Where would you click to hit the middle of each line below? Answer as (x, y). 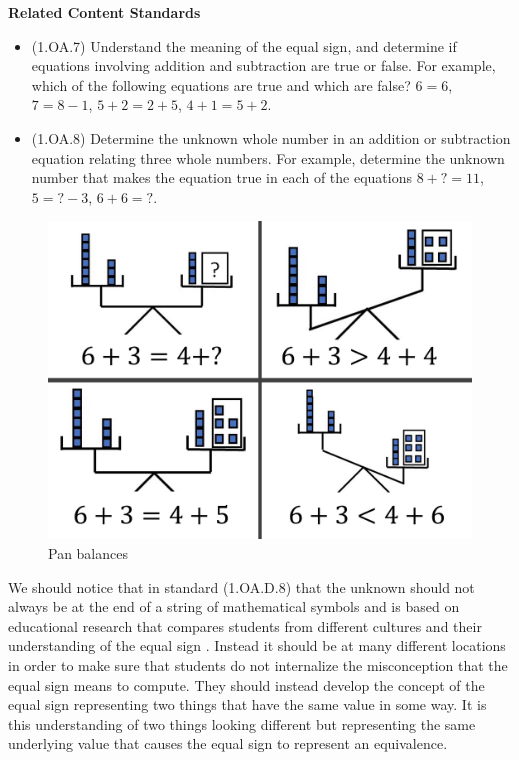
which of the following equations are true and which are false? (221, 84)
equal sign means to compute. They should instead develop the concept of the (246, 684)
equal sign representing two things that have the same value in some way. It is (247, 704)
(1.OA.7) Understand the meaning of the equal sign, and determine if (244, 45)
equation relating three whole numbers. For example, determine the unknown (268, 157)
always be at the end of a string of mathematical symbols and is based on (234, 606)
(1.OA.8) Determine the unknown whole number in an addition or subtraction (271, 137)
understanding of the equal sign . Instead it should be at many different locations (257, 645)
